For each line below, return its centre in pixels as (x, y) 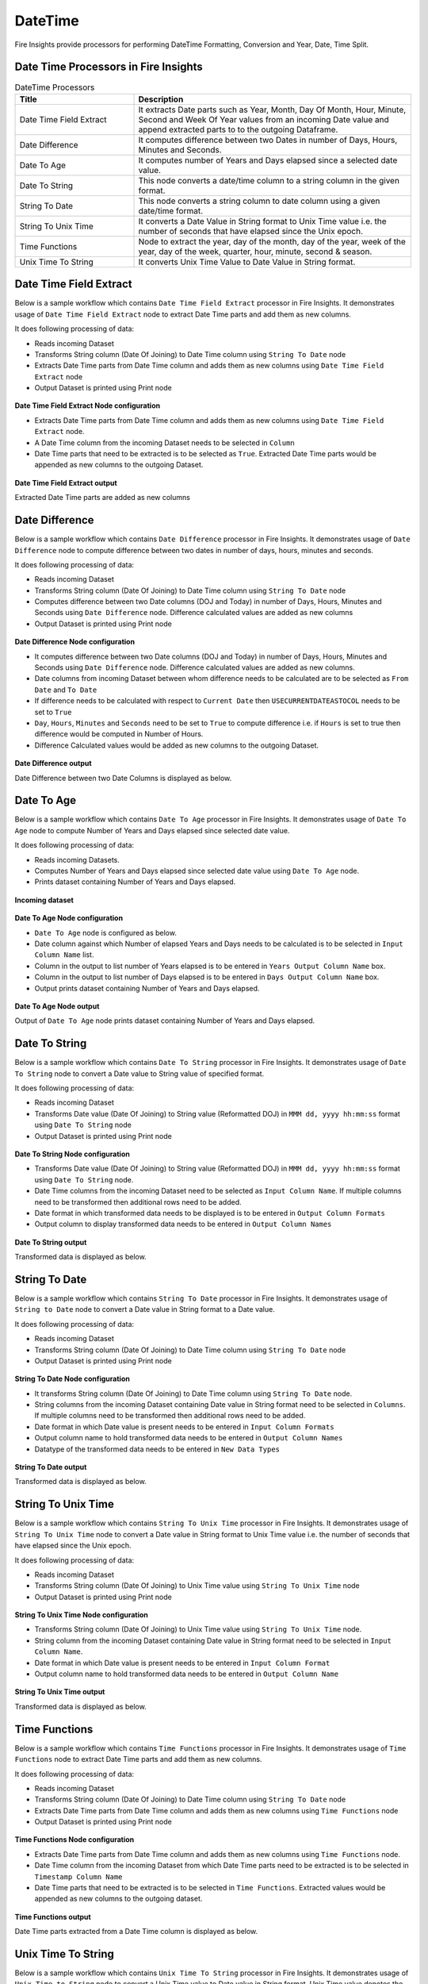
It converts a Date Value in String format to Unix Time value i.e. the (263, 221)
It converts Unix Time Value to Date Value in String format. (247, 262)
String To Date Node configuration (72, 1379)
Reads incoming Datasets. (77, 859)
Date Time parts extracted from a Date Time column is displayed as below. (136, 1932)
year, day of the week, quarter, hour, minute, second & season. (255, 252)
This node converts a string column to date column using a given (259, 201)
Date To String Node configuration (72, 1154)
